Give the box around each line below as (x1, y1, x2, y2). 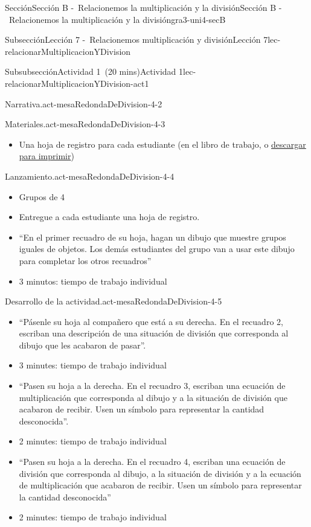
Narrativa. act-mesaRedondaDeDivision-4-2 (5, 97, 162, 110)
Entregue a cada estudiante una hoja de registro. (19, 210, 200, 223)
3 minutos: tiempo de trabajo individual (19, 274, 167, 287)
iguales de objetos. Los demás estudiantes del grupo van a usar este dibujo (19, 242, 295, 255)
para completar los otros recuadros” (19, 254, 152, 267)
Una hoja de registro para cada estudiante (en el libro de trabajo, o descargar (19, 137, 306, 150)
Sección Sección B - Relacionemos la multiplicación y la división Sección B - (5, 1, 282, 13)
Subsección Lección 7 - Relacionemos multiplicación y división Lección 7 (5, 33, 268, 46)
